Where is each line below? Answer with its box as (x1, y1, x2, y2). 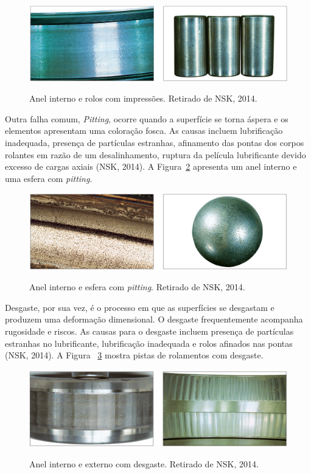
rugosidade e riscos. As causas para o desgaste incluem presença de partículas (5, 324, 294, 337)
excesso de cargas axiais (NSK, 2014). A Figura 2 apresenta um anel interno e (5, 160, 297, 173)
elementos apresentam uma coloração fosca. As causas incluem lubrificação (5, 124, 283, 137)
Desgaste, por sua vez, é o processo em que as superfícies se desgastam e (5, 301, 274, 313)
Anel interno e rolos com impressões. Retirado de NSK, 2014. (29, 92, 257, 105)
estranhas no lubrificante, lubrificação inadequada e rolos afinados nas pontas (5, 336, 293, 349)
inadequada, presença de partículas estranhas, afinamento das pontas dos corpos (5, 136, 304, 148)
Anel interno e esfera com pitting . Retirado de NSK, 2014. (29, 281, 245, 293)
